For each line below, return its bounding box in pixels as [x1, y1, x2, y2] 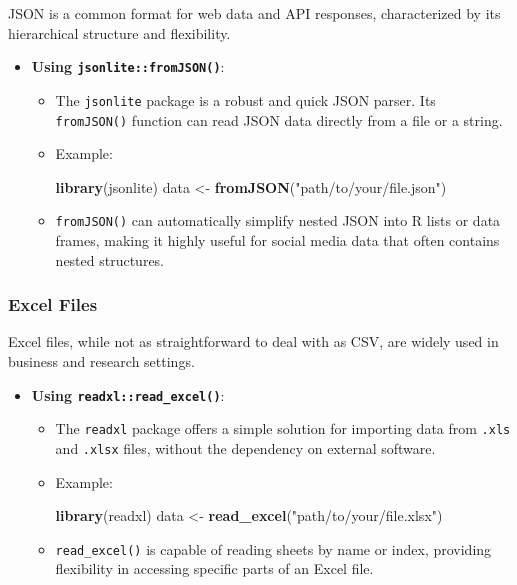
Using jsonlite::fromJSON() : [31, 56, 225, 77]
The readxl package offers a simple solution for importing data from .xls [55, 418, 511, 439]
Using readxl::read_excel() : [31, 384, 225, 405]
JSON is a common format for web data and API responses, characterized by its [8, 3, 501, 23]
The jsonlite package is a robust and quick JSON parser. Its [55, 89, 436, 110]
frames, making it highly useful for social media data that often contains [55, 230, 500, 250]
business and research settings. [8, 351, 195, 371]
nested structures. [55, 249, 165, 270]
